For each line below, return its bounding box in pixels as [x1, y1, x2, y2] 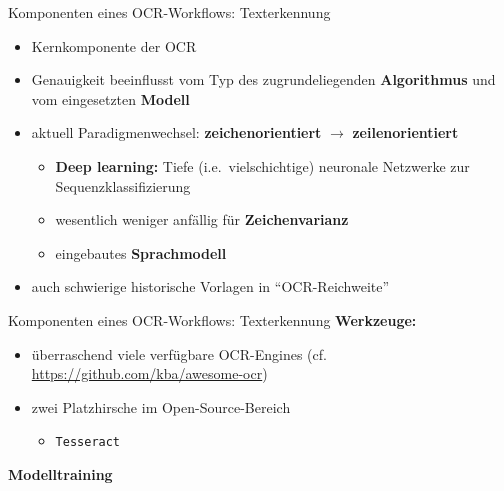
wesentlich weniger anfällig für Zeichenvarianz [55, 209, 349, 230]
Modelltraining [8, 463, 113, 484]
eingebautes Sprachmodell [55, 242, 227, 263]
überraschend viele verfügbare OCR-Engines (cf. [31, 343, 327, 364]
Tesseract [55, 435, 121, 450]
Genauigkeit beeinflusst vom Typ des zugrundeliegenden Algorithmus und [31, 69, 496, 90]
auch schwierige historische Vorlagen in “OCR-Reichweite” [31, 276, 390, 297]
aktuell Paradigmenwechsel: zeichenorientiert [31, 122, 322, 143]
